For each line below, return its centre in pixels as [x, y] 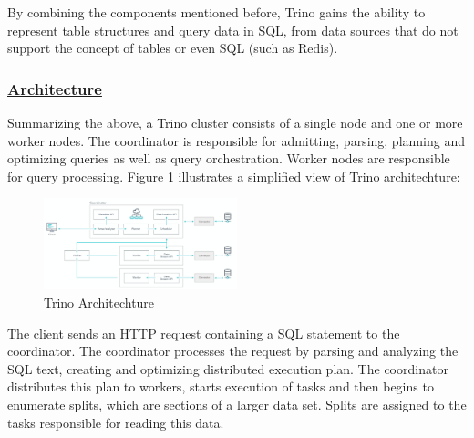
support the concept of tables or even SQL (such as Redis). [173, 48]
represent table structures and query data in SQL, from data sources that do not [233, 30]
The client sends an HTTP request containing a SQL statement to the [204, 333]
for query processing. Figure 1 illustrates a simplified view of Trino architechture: [234, 176]
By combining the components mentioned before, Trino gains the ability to [216, 12]
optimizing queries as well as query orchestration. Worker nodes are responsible [229, 158]
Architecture [55, 88]
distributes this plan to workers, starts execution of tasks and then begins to [221, 386]
